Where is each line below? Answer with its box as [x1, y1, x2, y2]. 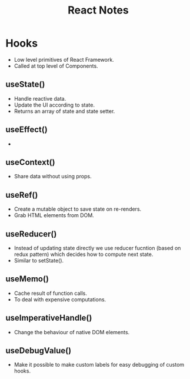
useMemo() [5, 274, 49, 284]
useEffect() [5, 125, 48, 135]
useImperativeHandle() [5, 313, 92, 323]
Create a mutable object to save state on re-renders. [14, 205, 142, 212]
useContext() [5, 157, 55, 167]
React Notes [68, 4, 129, 17]
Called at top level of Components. [14, 62, 98, 69]
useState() [5, 79, 45, 89]
